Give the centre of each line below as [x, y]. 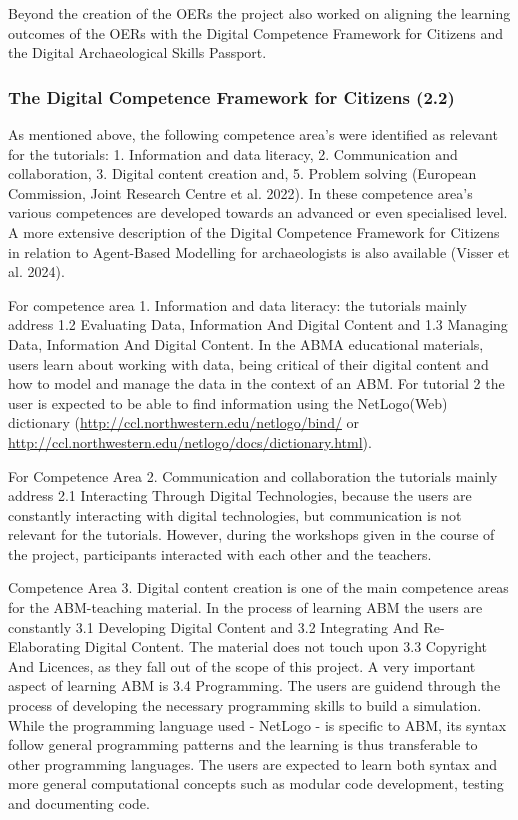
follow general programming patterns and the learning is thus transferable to [243, 744]
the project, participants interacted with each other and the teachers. [220, 553]
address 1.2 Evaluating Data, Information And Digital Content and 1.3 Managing [258, 324]
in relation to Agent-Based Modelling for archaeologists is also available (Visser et [259, 251]
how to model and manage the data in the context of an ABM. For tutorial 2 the [256, 383]
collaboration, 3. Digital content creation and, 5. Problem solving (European [242, 173]
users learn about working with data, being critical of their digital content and [248, 363]
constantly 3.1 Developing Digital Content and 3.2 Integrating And [213, 626]
